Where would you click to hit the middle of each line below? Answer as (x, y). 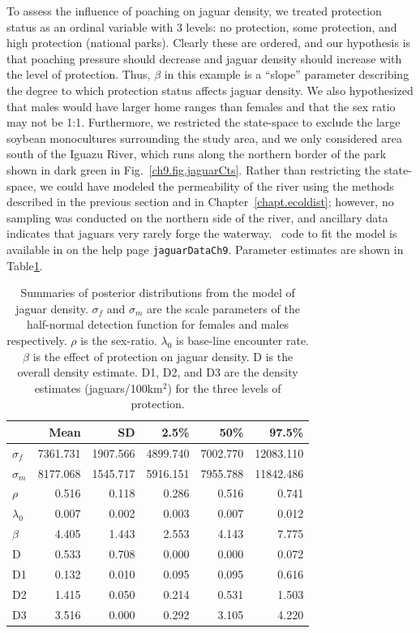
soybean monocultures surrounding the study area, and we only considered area (204, 138)
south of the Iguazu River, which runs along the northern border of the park (197, 154)
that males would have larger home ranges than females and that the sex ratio (201, 106)
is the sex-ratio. (119, 340)
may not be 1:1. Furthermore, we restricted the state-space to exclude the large (204, 122)
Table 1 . (25, 265)
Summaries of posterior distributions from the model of (158, 293)
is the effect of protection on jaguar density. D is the (163, 356)
